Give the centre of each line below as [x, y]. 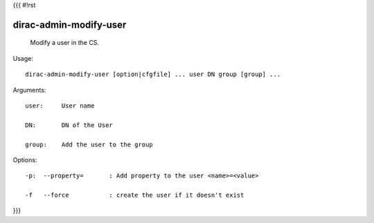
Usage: [23, 58]
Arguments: [29, 90]
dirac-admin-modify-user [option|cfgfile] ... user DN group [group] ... [153, 75]
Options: [25, 159]
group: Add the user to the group [89, 144]
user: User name [60, 106]
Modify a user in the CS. [65, 43]
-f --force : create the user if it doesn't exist [135, 195]
